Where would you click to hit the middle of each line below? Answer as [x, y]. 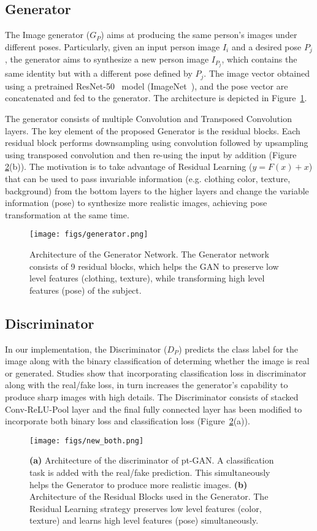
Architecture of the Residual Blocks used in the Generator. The [149, 496]
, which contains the [259, 59]
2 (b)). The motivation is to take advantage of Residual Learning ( [129, 166]
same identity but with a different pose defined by [99, 73]
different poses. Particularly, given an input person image [113, 46]
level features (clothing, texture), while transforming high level [147, 278]
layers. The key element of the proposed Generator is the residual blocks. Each [153, 130]
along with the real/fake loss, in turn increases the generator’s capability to [147, 385]
